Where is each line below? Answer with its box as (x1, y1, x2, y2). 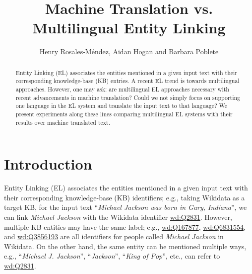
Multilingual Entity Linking (32, 17, 226, 38)
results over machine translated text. (15, 118, 110, 126)
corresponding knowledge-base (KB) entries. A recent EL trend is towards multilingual (15, 77, 240, 85)
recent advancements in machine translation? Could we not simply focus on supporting (15, 93, 241, 101)
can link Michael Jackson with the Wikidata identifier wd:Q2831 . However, (4, 212, 232, 222)
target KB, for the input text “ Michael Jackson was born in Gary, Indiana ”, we (4, 202, 247, 212)
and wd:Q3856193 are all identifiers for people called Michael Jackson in (4, 231, 224, 242)
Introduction (4, 154, 92, 174)
